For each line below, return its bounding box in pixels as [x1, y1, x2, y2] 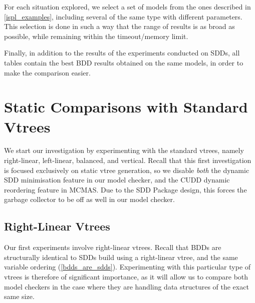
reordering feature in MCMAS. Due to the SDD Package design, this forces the [4, 184, 247, 194]
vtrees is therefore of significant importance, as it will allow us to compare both [4, 271, 248, 282]
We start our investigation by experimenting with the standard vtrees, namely [4, 145, 244, 155]
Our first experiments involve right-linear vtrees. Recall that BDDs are [4, 242, 221, 252]
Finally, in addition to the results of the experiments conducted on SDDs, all [4, 47, 240, 58]
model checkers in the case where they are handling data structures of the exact [4, 281, 249, 291]
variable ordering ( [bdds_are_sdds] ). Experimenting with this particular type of [4, 261, 251, 272]
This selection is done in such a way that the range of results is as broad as [4, 21, 235, 31]
